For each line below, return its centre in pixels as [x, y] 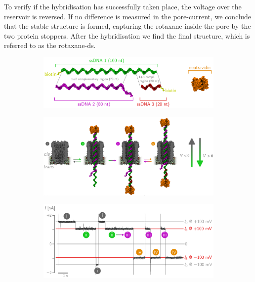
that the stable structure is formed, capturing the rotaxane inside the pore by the [127, 26]
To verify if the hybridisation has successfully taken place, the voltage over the [123, 6]
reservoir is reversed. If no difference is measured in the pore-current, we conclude [128, 16]
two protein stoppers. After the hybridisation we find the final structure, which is [127, 35]
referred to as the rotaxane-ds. [50, 45]
